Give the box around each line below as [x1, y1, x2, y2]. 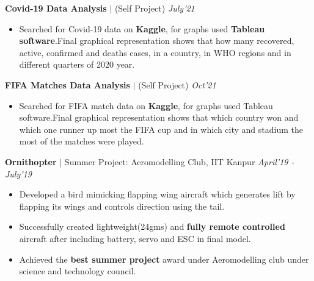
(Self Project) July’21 [114, 2, 195, 14]
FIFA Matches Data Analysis [5, 78, 130, 91]
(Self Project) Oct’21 [138, 78, 216, 91]
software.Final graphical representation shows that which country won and [19, 111, 299, 124]
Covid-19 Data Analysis [5, 2, 107, 14]
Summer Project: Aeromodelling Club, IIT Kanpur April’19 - [64, 155, 294, 168]
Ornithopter [5, 155, 57, 168]
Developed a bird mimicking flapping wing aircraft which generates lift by [19, 188, 296, 201]
